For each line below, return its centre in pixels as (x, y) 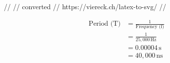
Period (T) (105, 24)
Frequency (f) (150, 27)
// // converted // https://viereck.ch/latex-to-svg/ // (85, 6)
